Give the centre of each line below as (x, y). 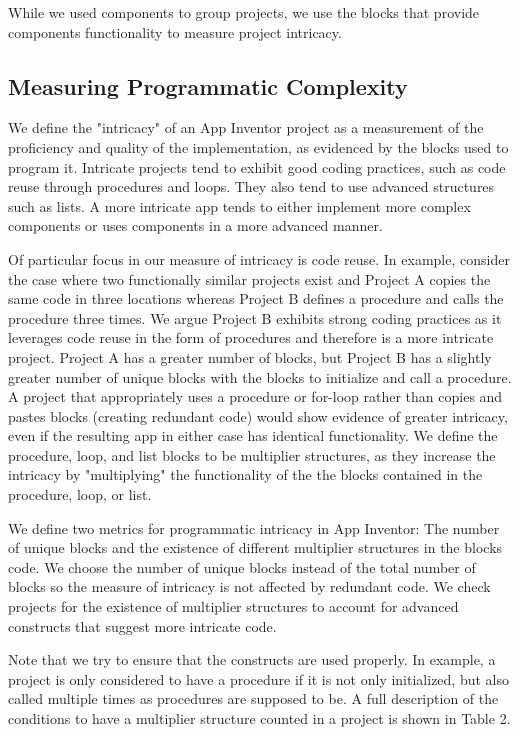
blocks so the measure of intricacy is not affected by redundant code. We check (249, 586)
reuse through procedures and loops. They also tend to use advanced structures (251, 186)
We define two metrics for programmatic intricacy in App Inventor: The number (254, 527)
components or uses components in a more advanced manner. (195, 225)
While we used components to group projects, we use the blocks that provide (244, 12)
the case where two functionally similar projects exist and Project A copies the (249, 278)
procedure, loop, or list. (80, 494)
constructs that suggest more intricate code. (142, 625)
